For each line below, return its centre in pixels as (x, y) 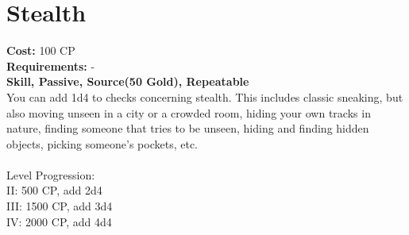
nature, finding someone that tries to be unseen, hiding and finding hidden (188, 128)
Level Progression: (51, 174)
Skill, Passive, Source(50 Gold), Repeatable (128, 81)
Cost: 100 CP (41, 50)
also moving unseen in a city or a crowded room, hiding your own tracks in (189, 112)
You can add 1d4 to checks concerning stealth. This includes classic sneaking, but (205, 96)
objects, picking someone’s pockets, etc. (102, 143)
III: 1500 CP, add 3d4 (60, 206)
